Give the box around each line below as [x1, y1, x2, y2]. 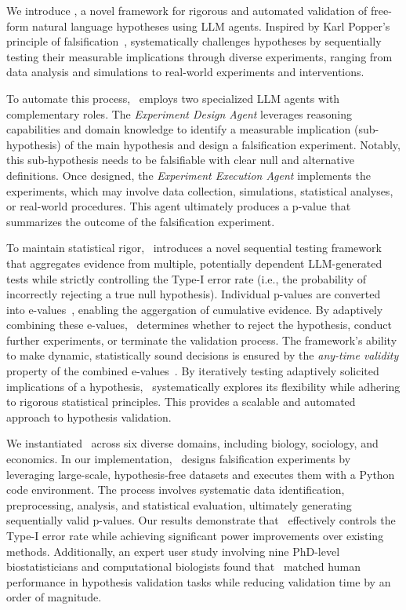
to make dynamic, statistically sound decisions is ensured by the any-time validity [6, 347, 399, 363]
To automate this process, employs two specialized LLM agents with [6, 89, 340, 106]
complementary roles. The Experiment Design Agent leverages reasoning [6, 105, 352, 122]
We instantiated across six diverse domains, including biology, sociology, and [6, 435, 379, 451]
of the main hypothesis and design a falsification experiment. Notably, [64, 136, 401, 152]
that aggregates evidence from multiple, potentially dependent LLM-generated [6, 254, 382, 271]
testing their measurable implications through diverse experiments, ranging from [6, 48, 393, 64]
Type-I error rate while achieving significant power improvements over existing [6, 528, 384, 543]
